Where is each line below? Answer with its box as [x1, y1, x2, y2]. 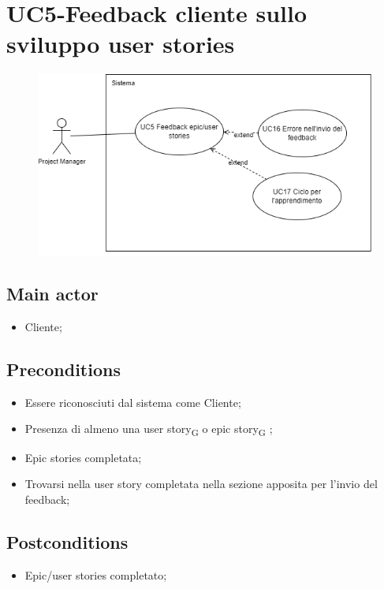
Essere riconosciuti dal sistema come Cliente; [24, 393, 241, 410]
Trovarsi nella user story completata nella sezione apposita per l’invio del [24, 475, 378, 492]
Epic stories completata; [24, 449, 142, 465]
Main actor [6, 281, 99, 306]
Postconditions [6, 529, 129, 554]
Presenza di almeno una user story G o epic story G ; [24, 420, 273, 439]
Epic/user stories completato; [24, 566, 167, 583]
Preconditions [6, 357, 121, 381]
